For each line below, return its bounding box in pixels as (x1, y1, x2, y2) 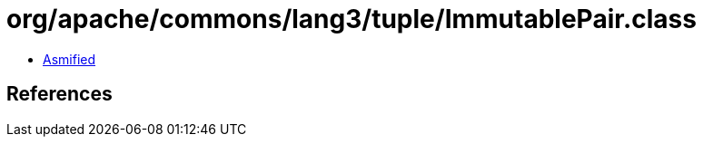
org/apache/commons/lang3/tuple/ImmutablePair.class (6, 4, 697, 34)
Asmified (43, 51, 96, 67)
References (6, 82, 113, 106)
